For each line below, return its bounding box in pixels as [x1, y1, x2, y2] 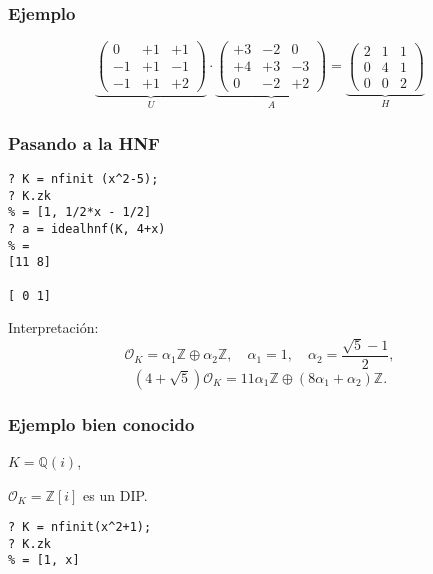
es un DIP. [83, 484, 148, 505]
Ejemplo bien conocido [8, 411, 195, 436]
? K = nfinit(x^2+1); [8, 520, 152, 535]
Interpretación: [8, 317, 99, 338]
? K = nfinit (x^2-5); [8, 172, 159, 187]
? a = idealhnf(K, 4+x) [8, 222, 166, 236]
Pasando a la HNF [8, 130, 160, 155]
